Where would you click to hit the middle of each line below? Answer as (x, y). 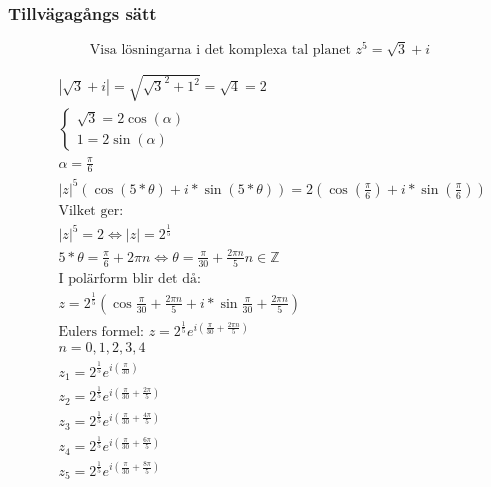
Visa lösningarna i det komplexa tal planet (220, 50)
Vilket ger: (91, 210)
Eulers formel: (101, 332)
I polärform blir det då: (129, 279)
